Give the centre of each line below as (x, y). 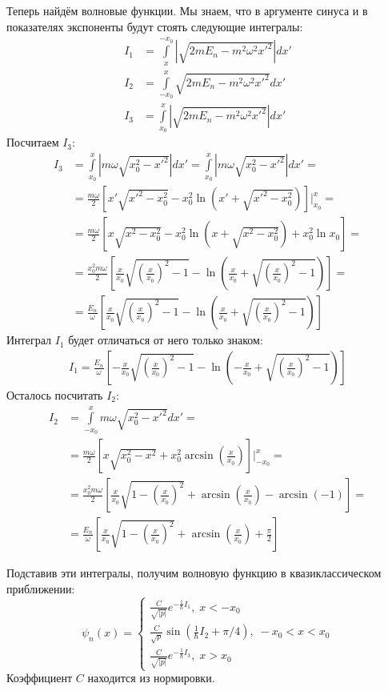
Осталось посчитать (55, 395)
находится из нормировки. (151, 678)
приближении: (41, 588)
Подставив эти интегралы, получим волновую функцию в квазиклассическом (194, 573)
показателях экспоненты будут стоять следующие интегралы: (155, 26)
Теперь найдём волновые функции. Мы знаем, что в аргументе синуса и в (187, 10)
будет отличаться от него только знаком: (166, 340)
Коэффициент (40, 678)
